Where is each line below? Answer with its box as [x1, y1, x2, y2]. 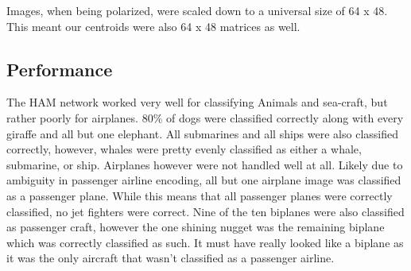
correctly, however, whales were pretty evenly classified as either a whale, [6, 141, 362, 157]
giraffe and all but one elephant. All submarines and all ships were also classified [6, 125, 398, 141]
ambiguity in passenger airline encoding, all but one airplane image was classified [6, 172, 401, 188]
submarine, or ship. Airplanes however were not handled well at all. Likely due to [6, 156, 403, 172]
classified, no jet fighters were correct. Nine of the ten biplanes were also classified [6, 203, 405, 219]
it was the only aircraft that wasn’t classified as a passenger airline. [6, 250, 335, 266]
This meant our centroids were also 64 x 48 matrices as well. [6, 17, 300, 34]
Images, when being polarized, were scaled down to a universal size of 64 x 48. [6, 2, 388, 18]
